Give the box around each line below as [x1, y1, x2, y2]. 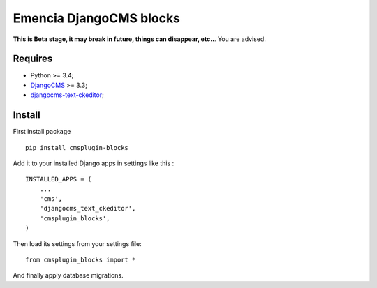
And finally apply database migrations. [13, 271, 124, 280]
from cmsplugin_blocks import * [25, 256, 136, 264]
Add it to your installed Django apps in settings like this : [13, 159, 175, 167]
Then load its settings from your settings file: [13, 239, 142, 248]
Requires [13, 53, 53, 65]
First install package [13, 128, 71, 136]
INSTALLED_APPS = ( [25, 175, 92, 183]
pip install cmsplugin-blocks [25, 144, 129, 151]
